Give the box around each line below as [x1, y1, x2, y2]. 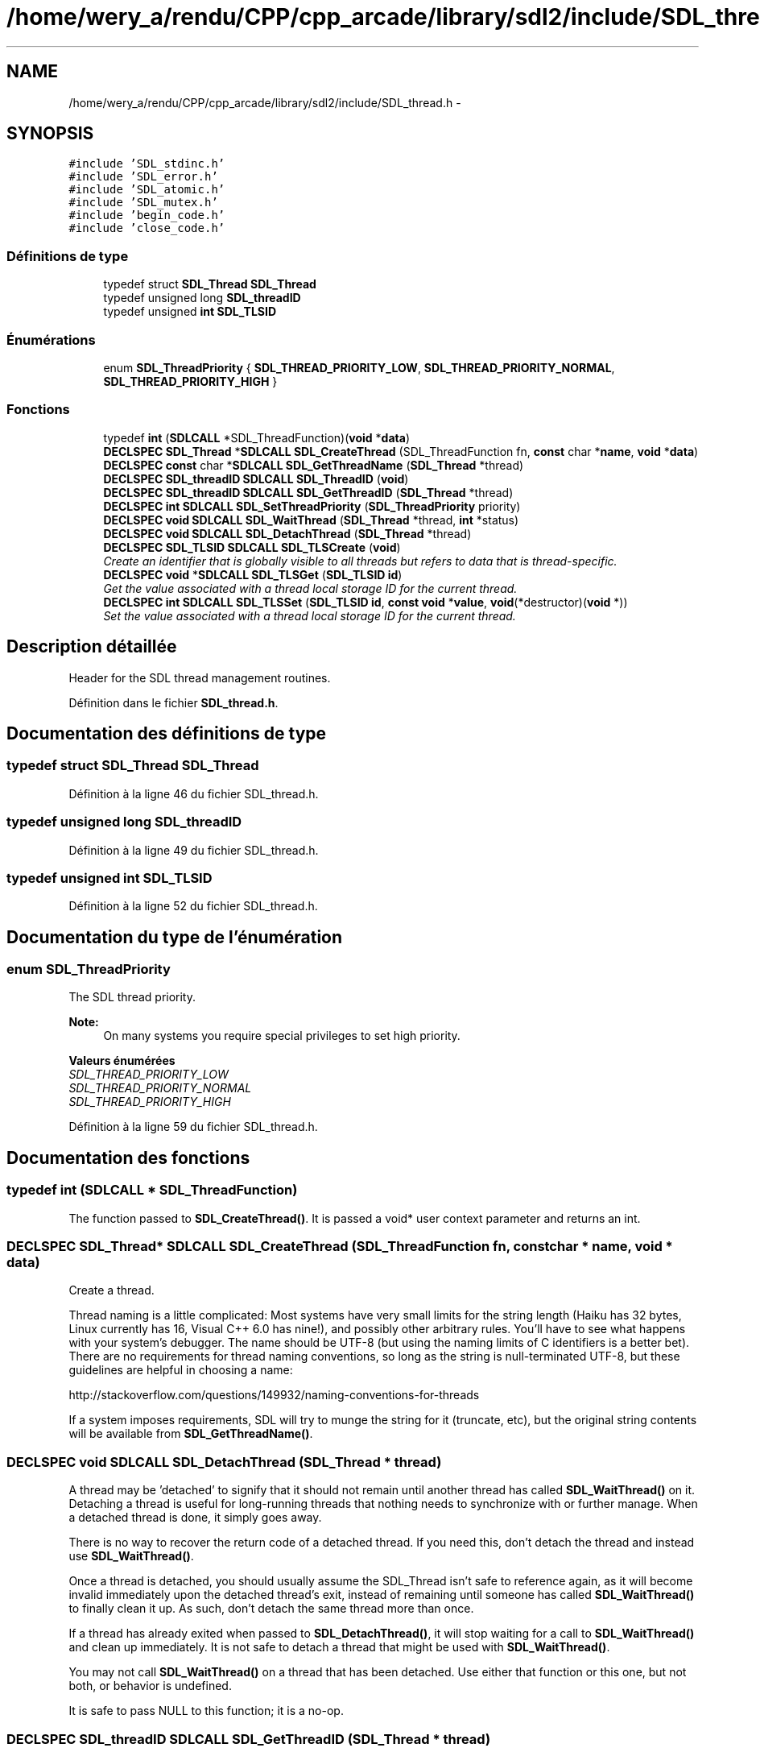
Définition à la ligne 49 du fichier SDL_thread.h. [68, 843, 319, 857]
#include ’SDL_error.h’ [68, 170, 218, 184]
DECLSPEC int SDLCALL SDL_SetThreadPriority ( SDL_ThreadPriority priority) [103, 499, 521, 513]
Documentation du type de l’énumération [6, 926, 343, 947]
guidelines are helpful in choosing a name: [68, 1363, 293, 1377]
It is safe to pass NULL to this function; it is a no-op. [68, 1704, 344, 1718]
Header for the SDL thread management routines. [68, 670, 331, 685]
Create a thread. [68, 1283, 155, 1298]
